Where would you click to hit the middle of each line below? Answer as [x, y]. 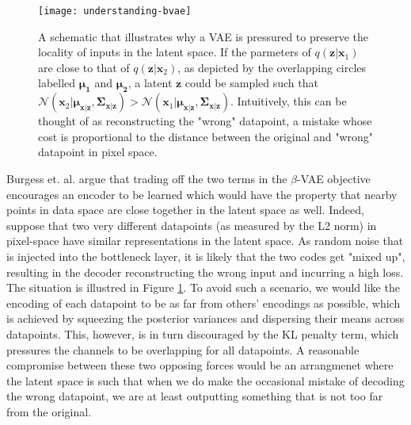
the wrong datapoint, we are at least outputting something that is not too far [195, 396]
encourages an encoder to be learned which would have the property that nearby [202, 194]
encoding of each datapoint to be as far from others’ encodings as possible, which [204, 302]
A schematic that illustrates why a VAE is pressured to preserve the [203, 36]
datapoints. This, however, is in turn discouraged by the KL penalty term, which [203, 333]
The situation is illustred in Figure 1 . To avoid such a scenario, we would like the [203, 287]
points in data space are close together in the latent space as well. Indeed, [185, 210]
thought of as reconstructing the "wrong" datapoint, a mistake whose [205, 121]
